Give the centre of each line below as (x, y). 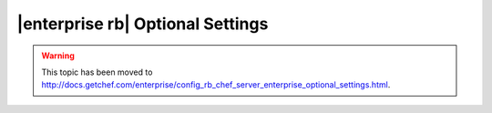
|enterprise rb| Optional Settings (143, 24)
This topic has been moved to (97, 72)
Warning (58, 56)
